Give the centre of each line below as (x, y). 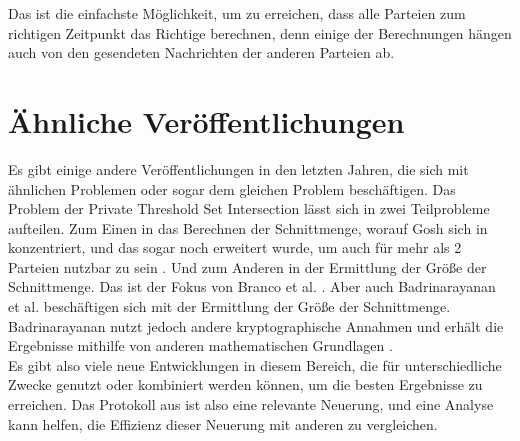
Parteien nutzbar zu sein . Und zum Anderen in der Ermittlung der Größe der (247, 266)
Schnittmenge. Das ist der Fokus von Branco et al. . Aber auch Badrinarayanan (252, 286)
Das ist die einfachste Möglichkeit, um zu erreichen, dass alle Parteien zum (237, 13)
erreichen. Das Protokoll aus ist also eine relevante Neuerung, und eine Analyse (251, 404)
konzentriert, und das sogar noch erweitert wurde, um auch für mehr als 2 (235, 247)
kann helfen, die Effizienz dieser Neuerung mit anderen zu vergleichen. (223, 423)
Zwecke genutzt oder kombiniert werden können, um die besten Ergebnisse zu (245, 384)
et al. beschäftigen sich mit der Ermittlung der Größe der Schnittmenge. (229, 306)
